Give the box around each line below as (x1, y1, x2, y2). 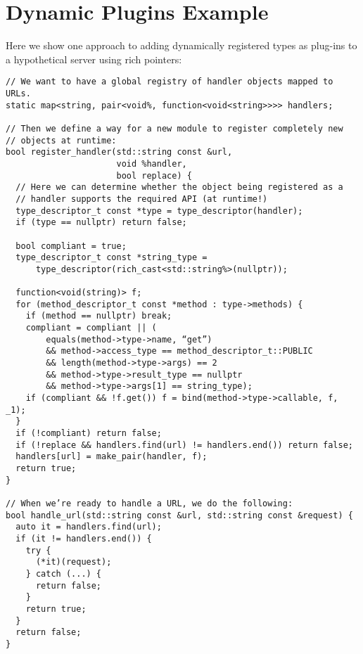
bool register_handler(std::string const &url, (6, 147, 233, 158)
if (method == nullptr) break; (25, 311, 172, 321)
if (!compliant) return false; (15, 428, 162, 438)
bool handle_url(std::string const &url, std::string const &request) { (6, 510, 353, 520)
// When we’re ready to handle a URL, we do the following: (6, 498, 293, 508)
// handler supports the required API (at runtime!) (15, 193, 268, 204)
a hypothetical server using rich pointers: (6, 51, 182, 66)
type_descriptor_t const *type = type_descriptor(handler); (15, 205, 303, 216)
